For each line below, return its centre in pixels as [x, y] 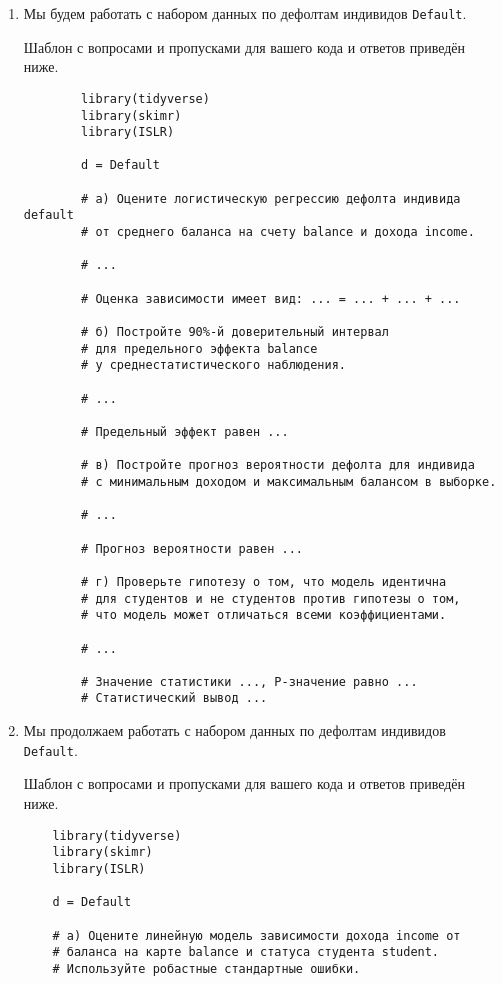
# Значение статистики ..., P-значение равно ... [249, 681]
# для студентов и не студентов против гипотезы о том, [271, 598]
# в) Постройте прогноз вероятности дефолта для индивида [278, 465]
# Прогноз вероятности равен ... [192, 548]
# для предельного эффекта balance [199, 348]
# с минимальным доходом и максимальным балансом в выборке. [289, 481]
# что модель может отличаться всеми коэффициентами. [264, 615]
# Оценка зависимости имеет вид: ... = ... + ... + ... [271, 298]
